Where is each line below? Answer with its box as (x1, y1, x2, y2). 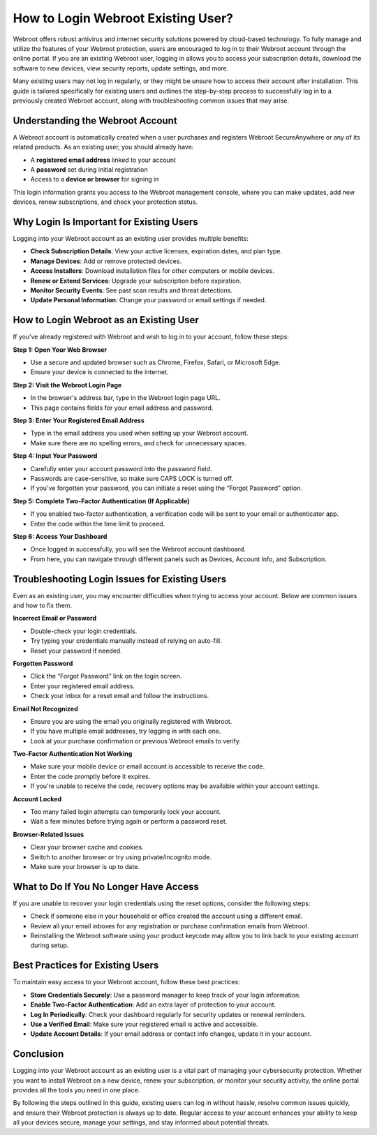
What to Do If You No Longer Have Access (13, 880, 199, 893)
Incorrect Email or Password (13, 614, 97, 623)
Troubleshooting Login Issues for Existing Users (13, 573, 227, 585)
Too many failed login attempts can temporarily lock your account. (30, 808, 221, 816)
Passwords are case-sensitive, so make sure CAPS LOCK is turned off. (30, 474, 234, 482)
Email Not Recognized (13, 704, 78, 713)
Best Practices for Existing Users (13, 960, 159, 972)
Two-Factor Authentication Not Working (13, 750, 133, 758)
